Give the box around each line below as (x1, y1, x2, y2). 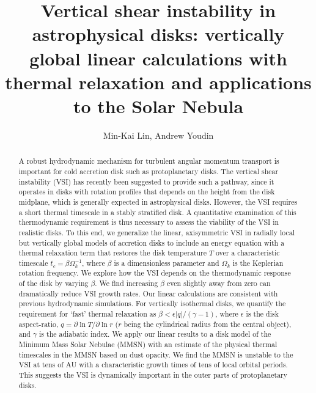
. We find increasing (95, 278, 158, 288)
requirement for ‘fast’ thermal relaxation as (18, 309, 156, 319)
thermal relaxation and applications (5, 69, 312, 94)
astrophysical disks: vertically (32, 21, 285, 46)
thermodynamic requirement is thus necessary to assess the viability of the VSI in (18, 217, 279, 227)
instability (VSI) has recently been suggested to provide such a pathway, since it (18, 176, 274, 186)
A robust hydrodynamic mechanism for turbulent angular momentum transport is (18, 156, 279, 166)
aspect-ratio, (18, 318, 59, 329)
